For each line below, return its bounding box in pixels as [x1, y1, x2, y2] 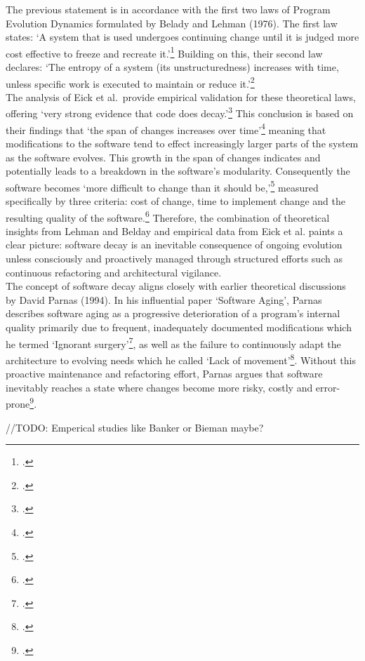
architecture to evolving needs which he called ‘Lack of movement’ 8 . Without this [6, 350, 356, 367]
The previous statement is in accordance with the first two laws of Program [6, 2, 331, 16]
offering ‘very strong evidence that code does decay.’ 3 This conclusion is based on [6, 104, 354, 121]
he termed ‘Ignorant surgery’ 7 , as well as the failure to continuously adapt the [6, 334, 341, 351]
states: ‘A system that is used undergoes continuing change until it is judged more [6, 29, 359, 44]
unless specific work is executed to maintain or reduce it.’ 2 [6, 74, 255, 91]
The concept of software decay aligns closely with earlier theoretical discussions [6, 279, 346, 293]
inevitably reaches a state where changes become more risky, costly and [6, 380, 313, 394]
